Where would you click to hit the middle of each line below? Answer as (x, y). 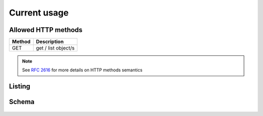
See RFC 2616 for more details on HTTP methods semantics (82, 70)
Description (50, 42)
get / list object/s (55, 48)
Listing (20, 87)
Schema (22, 102)
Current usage (39, 13)
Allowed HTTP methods (46, 30)
